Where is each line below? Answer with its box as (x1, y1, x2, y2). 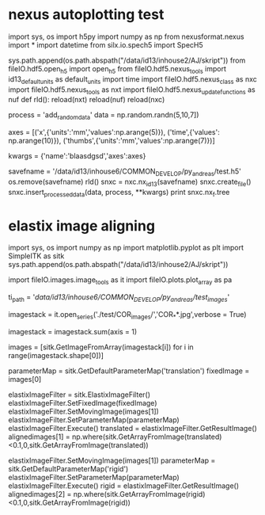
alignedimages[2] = (8, 489, 72, 498)
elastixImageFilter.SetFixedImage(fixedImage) (8, 398, 157, 407)
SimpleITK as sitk (8, 251, 65, 261)
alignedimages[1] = (8, 432, 70, 441)
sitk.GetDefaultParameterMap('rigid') (8, 463, 129, 473)
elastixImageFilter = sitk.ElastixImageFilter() (8, 390, 151, 399)
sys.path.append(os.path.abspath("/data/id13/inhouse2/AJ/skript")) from (8, 55, 246, 65)
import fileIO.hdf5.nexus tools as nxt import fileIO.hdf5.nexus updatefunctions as (8, 85, 256, 96)
